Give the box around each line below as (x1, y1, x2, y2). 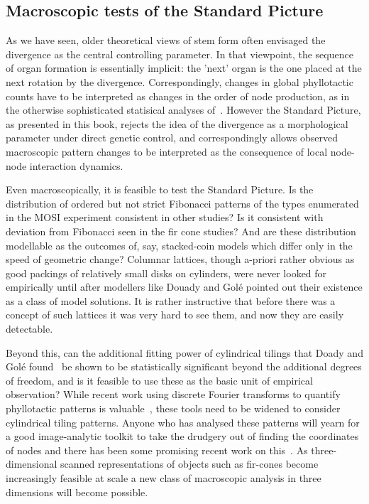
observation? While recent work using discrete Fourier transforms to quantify (6, 387, 341, 402)
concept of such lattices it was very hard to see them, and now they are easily (6, 307, 344, 322)
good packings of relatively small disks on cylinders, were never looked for (6, 265, 327, 280)
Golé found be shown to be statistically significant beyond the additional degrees (6, 359, 362, 374)
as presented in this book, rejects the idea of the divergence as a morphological (6, 116, 348, 131)
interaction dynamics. (29, 158, 123, 173)
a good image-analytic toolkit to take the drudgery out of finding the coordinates (6, 429, 359, 444)
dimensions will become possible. (6, 484, 148, 499)
